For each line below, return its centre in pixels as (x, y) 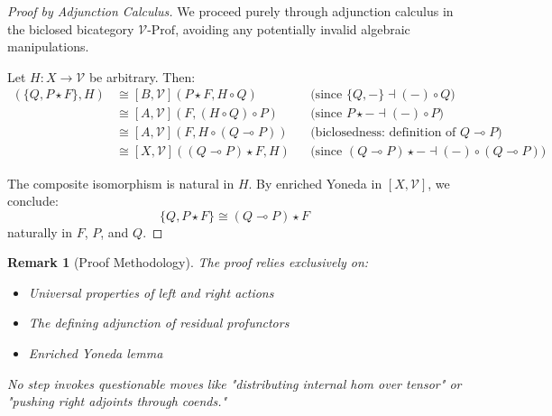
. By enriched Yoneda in (315, 183)
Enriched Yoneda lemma (96, 353)
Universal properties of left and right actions (151, 292)
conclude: (33, 201)
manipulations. (48, 46)
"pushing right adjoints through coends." (117, 401)
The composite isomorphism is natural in (121, 183)
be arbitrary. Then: (142, 76)
